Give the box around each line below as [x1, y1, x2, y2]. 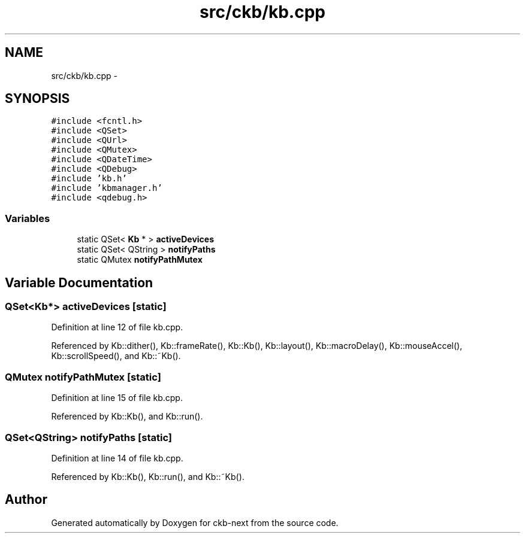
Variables [5, 212, 50, 224]
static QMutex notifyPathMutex [77, 254, 203, 265]
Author [5, 492, 47, 507]
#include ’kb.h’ [51, 174, 127, 184]
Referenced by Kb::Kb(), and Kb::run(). [51, 411, 203, 422]
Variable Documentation [5, 275, 153, 290]
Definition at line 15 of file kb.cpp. [51, 393, 183, 403]
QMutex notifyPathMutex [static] [5, 370, 161, 383]
